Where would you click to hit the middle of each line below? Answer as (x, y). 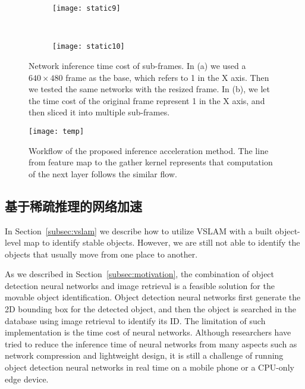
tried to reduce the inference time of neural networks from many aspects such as (151, 343)
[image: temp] (56, 131)
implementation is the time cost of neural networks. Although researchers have (148, 332)
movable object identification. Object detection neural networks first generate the (153, 297)
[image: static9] (87, 8)
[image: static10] (89, 47)
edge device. (27, 379)
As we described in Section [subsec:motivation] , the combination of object (140, 274)
